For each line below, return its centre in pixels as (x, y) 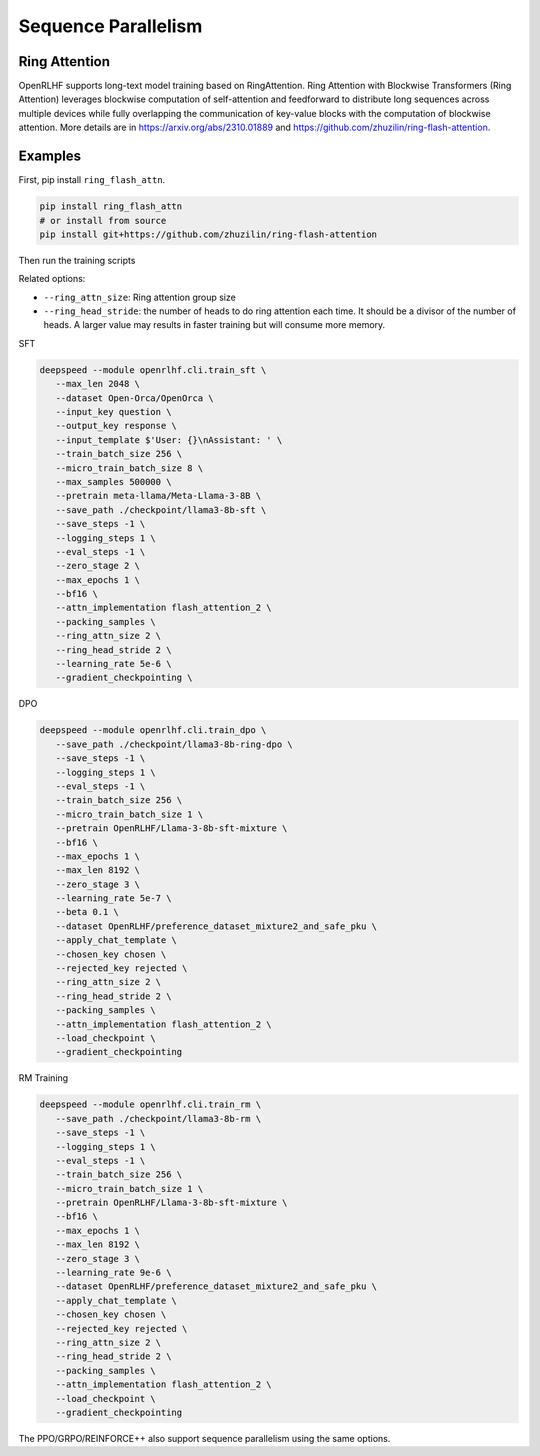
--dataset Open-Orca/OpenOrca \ (134, 398)
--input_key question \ (113, 411)
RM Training (43, 1078)
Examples (50, 156)
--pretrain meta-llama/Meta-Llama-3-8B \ (158, 496)
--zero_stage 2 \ (97, 566)
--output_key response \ (116, 426)
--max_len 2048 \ (97, 384)
